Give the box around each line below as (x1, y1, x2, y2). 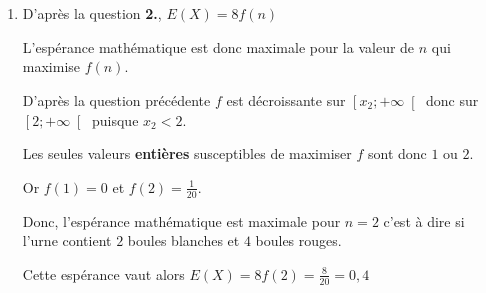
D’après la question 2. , (22, 3, 162, 23)
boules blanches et (127, 230, 240, 251)
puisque (92, 109, 139, 130)
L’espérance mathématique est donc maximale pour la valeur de (22, 36, 415, 57)
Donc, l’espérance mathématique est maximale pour (22, 210, 341, 231)
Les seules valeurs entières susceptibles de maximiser (22, 143, 352, 164)
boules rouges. (255, 230, 342, 251)
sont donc (367, 143, 427, 164)
